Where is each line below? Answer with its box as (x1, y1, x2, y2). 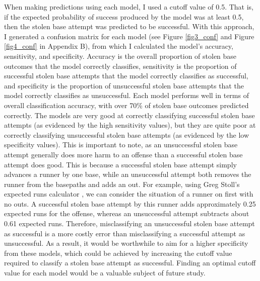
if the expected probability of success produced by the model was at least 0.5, (4, 11, 244, 22)
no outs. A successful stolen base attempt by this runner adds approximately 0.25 (4, 198, 256, 209)
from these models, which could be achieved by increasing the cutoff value (4, 247, 232, 258)
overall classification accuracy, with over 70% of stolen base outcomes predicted (4, 100, 249, 110)
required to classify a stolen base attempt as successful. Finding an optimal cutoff (4, 257, 256, 268)
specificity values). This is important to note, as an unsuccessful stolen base (4, 139, 238, 150)
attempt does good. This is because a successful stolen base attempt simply (4, 159, 237, 169)
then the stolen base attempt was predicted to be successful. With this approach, (4, 21, 254, 32)
